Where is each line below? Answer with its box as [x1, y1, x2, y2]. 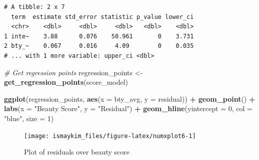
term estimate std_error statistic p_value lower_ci [11, 13, 194, 20]
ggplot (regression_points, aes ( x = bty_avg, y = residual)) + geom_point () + [4, 93, 255, 104]
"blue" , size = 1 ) [4, 113, 54, 123]
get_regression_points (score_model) [4, 77, 128, 87]
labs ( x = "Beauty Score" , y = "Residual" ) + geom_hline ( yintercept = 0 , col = [4, 103, 252, 114]
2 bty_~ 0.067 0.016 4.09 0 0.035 [4, 42, 194, 50]
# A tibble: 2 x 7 [4, 3, 65, 10]
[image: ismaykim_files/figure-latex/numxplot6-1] [24, 132, 196, 140]
